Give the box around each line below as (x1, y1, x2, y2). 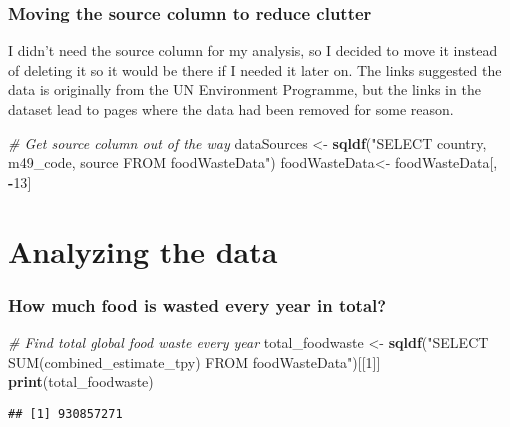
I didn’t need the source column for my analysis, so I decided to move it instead (8, 40, 498, 61)
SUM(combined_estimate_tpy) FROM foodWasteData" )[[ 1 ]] (8, 351, 381, 372)
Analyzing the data (8, 230, 278, 271)
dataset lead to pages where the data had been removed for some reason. (8, 99, 454, 119)
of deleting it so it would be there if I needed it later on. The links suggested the (8, 59, 502, 80)
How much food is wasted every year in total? (8, 292, 387, 317)
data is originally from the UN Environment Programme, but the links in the (8, 79, 481, 100)
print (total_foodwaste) (8, 371, 154, 392)
